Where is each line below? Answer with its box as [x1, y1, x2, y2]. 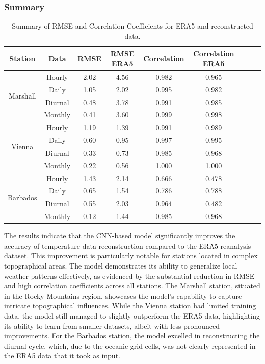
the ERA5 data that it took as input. [4, 350, 120, 361]
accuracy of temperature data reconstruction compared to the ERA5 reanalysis [4, 240, 251, 251]
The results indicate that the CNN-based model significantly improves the [4, 230, 235, 241]
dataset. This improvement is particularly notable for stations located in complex [4, 250, 258, 261]
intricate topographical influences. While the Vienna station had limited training [4, 300, 256, 311]
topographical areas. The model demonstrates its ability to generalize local [4, 260, 237, 271]
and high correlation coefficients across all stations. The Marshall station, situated [4, 280, 260, 291]
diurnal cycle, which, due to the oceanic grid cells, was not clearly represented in [4, 340, 256, 351]
